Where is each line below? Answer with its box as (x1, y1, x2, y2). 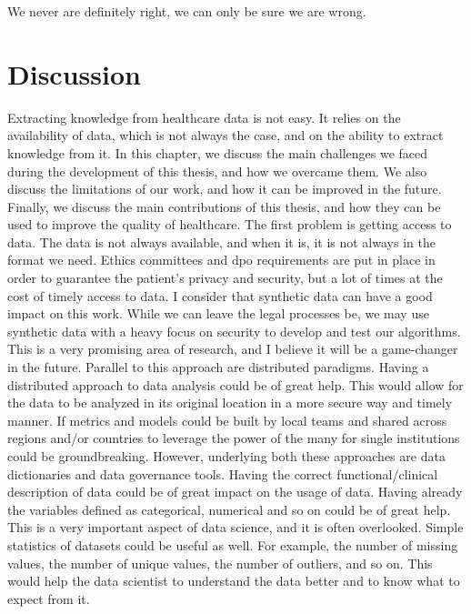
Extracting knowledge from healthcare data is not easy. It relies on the (7, 107, 401, 126)
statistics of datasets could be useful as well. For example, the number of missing (7, 535, 458, 554)
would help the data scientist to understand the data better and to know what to (7, 571, 460, 590)
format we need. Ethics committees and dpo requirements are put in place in (7, 250, 436, 269)
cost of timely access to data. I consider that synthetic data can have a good (7, 286, 433, 305)
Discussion (7, 55, 141, 92)
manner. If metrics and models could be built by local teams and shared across (7, 410, 447, 429)
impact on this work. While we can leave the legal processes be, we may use (7, 304, 429, 323)
